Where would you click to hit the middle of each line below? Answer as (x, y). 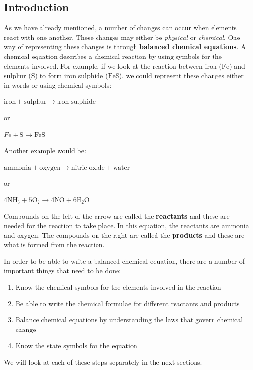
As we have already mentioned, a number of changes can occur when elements (120, 28)
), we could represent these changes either (181, 75)
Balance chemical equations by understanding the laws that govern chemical (129, 320)
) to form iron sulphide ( (71, 75)
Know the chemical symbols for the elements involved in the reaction (118, 287)
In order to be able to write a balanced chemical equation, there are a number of (125, 261)
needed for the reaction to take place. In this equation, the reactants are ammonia (126, 225)
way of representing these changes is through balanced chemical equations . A (125, 47)
